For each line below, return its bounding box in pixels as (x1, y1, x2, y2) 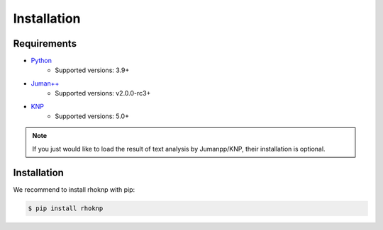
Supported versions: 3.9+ (55, 66, 130, 74)
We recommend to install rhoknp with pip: (13, 185, 135, 194)
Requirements (13, 38, 77, 50)
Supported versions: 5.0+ (55, 112, 129, 120)
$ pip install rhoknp (28, 204, 104, 212)
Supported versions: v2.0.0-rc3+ (55, 89, 151, 98)
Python (30, 57, 52, 65)
